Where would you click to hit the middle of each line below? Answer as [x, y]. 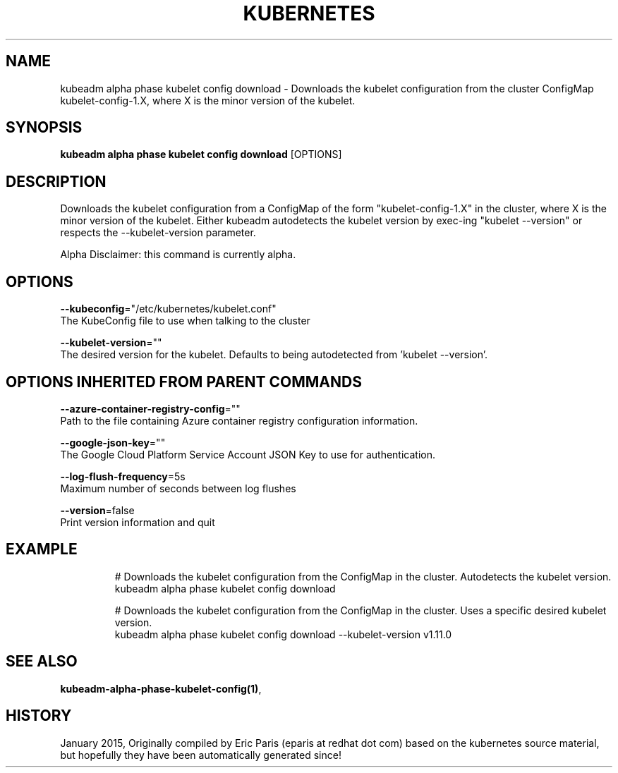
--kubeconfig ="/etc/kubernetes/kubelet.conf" [168, 309]
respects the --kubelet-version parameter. [158, 233]
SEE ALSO [42, 662]
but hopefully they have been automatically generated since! [201, 755]
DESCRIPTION [56, 181]
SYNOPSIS [44, 128]
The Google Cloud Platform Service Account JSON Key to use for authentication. [248, 454]
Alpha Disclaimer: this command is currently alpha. [178, 255]
